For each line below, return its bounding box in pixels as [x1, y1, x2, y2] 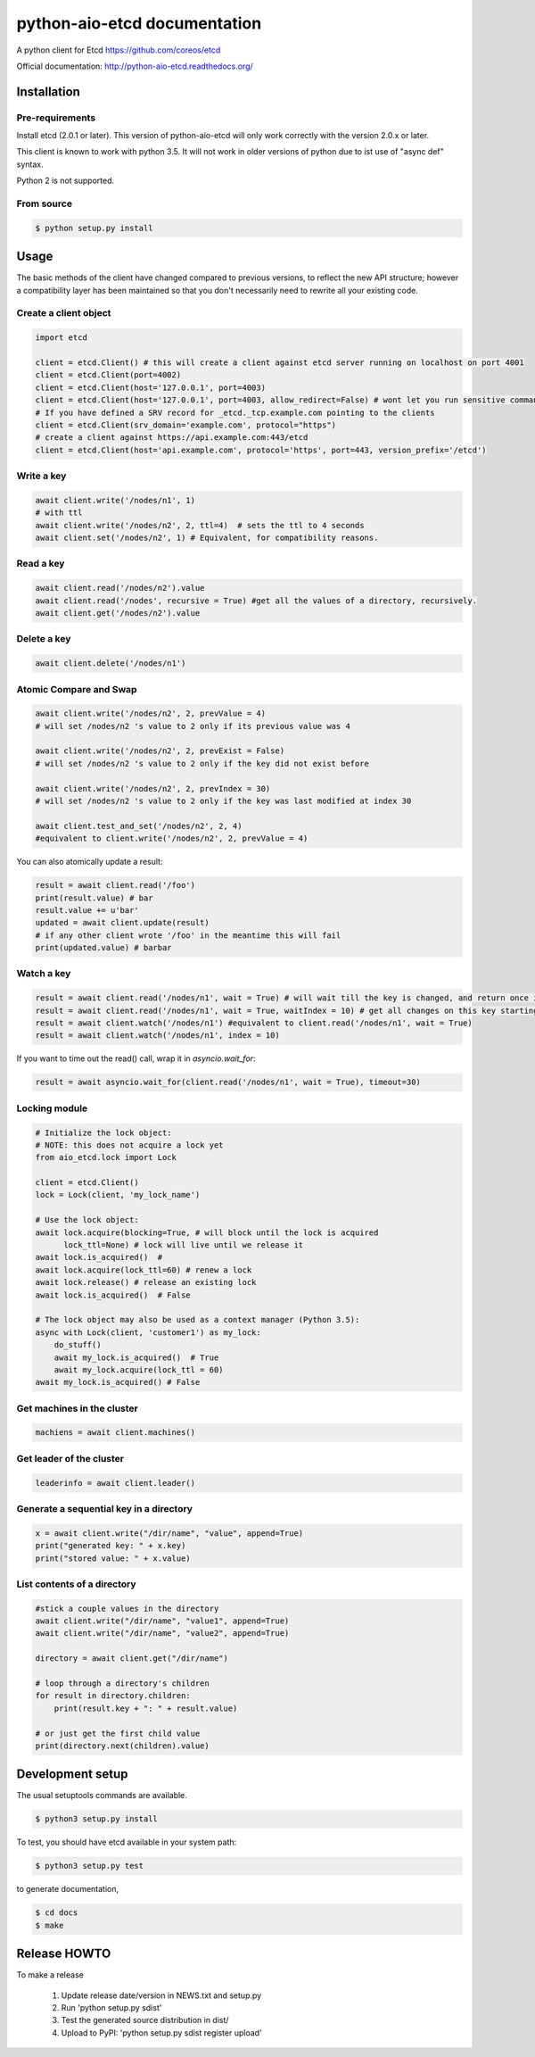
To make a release [16, 1970, 84, 1980]
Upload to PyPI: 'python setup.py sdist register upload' [61, 2027, 262, 2038]
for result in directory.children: [35, 1691, 191, 1701]
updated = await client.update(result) [35, 917, 210, 928]
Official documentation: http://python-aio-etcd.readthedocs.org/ [16, 61, 253, 71]
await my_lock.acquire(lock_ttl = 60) [53, 1364, 224, 1374]
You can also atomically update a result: [16, 857, 163, 867]
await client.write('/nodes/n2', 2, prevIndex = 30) [35, 784, 271, 793]
